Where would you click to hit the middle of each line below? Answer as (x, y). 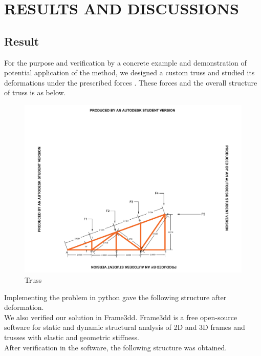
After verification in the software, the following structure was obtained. (116, 347)
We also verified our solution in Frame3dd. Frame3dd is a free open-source (121, 317)
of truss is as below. (35, 92)
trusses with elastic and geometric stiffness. (72, 337)
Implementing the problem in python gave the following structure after (115, 297)
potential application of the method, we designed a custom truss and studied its (129, 72)
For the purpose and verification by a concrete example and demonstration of (125, 62)
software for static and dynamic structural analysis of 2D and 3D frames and (125, 327)
